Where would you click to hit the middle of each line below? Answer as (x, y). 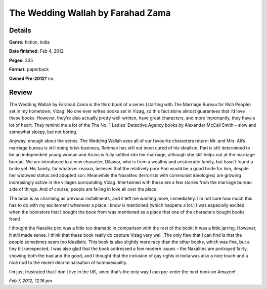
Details (20, 30)
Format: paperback (29, 70)
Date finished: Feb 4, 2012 (36, 51)
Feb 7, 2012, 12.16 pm (31, 281)
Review (21, 92)
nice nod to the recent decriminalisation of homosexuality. (68, 263)
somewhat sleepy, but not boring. (43, 132)
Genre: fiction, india (29, 42)
